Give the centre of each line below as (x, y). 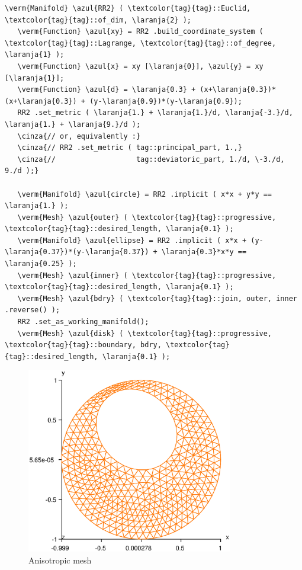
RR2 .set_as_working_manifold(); (83, 322)
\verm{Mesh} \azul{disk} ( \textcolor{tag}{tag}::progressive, (145, 333)
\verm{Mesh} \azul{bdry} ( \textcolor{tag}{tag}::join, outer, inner (157, 298)
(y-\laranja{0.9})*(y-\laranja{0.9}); (166, 101)
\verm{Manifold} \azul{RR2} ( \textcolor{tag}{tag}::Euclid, (128, 8)
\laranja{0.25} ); (41, 264)
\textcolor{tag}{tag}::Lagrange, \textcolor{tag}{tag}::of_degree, (141, 43)
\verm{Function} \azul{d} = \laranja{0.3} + (107, 90)
